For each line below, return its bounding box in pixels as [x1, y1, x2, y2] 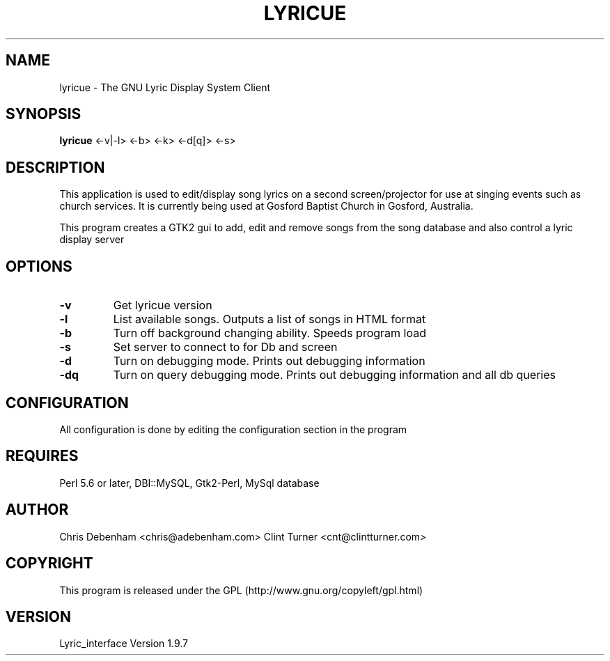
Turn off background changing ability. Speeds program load [113, 326, 426, 341]
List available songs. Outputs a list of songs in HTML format [113, 312, 426, 327]
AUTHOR [6, 501, 69, 519]
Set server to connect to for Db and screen [113, 340, 338, 355]
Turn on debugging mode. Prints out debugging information [113, 354, 425, 368]
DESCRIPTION [6, 158, 105, 176]
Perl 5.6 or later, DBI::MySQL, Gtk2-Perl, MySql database [59, 476, 320, 489]
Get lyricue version [113, 298, 212, 313]
